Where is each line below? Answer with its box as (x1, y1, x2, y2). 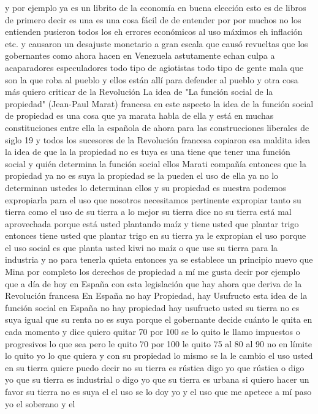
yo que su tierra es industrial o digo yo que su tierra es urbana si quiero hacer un (5, 373, 309, 386)
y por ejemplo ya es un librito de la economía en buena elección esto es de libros (5, 1, 306, 13)
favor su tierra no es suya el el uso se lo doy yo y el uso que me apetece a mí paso (5, 385, 312, 397)
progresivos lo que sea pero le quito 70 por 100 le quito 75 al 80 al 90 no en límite (5, 337, 312, 350)
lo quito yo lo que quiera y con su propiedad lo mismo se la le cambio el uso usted (5, 349, 313, 362)
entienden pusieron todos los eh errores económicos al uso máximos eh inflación (5, 25, 303, 38)
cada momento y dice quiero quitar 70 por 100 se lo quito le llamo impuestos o (5, 325, 300, 338)
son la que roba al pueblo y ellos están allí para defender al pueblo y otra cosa (5, 73, 298, 86)
